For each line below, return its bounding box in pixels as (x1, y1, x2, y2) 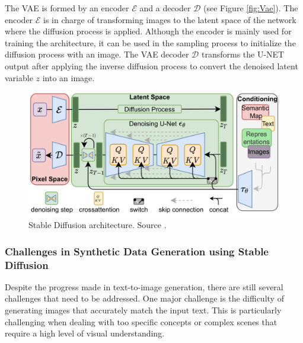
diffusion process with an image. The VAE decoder (5, 48, 189, 60)
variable (5, 71, 33, 84)
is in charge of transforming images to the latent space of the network (43, 13, 296, 25)
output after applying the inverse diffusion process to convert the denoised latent (5, 59, 298, 72)
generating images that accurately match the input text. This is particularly (5, 304, 282, 316)
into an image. (42, 71, 95, 84)
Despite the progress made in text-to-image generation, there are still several (5, 280, 283, 293)
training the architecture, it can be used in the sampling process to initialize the (5, 36, 296, 49)
